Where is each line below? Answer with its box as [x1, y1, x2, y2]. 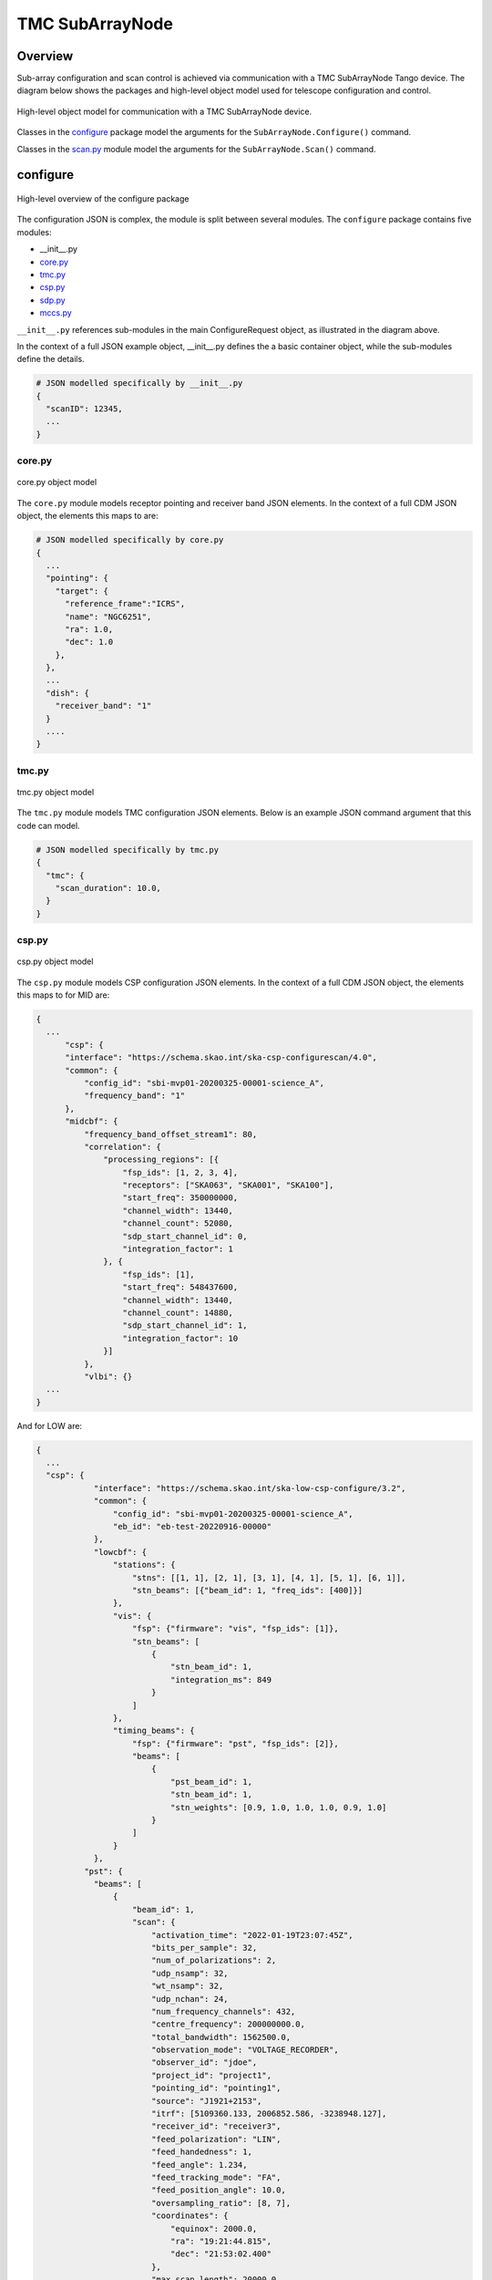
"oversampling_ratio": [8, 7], [150, 2198, 292, 2208]
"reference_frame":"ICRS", [65, 598, 186, 609]
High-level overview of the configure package [16, 193, 190, 204]
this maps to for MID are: [16, 990, 110, 1000]
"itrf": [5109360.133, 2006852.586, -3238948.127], [150, 2109, 387, 2119]
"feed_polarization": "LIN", [150, 2134, 282, 2144]
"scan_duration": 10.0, [55, 883, 161, 893]
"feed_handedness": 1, [150, 2147, 252, 2157]
